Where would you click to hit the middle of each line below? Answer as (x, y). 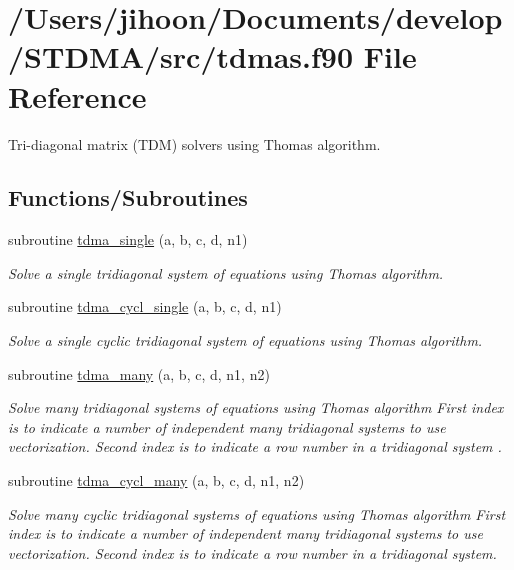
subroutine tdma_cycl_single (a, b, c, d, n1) (145, 306)
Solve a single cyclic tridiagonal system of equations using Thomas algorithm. (245, 340)
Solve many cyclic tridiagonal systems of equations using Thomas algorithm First (257, 513)
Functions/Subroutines (128, 197)
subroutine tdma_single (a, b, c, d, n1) (128, 239)
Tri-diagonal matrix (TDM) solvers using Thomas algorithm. (194, 143)
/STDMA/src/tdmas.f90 (181, 56)
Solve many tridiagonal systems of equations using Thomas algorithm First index (256, 407)
